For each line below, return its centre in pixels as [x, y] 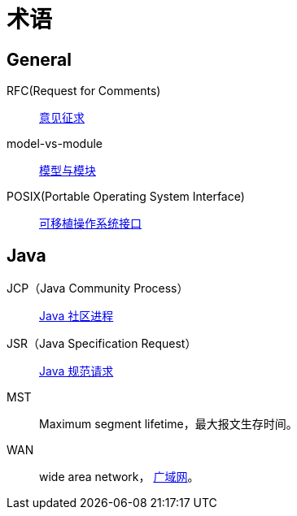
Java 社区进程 [76, 316]
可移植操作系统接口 [90, 223]
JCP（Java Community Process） [98, 288]
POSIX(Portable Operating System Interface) [126, 197]
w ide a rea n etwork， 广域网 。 [119, 477]
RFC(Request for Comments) [84, 91]
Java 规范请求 [76, 371]
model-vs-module [55, 144]
